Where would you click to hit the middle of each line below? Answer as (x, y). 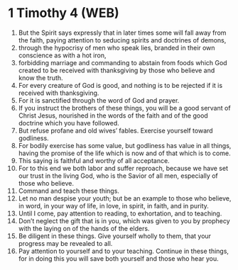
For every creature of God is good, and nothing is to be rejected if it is (120, 85)
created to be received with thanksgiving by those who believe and (117, 70)
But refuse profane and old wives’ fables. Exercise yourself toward (115, 130)
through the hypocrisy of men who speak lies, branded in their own (117, 47)
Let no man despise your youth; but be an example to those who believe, (125, 198)
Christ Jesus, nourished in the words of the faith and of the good (113, 116)
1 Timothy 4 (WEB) (64, 13)
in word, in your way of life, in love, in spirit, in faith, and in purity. (113, 206)
